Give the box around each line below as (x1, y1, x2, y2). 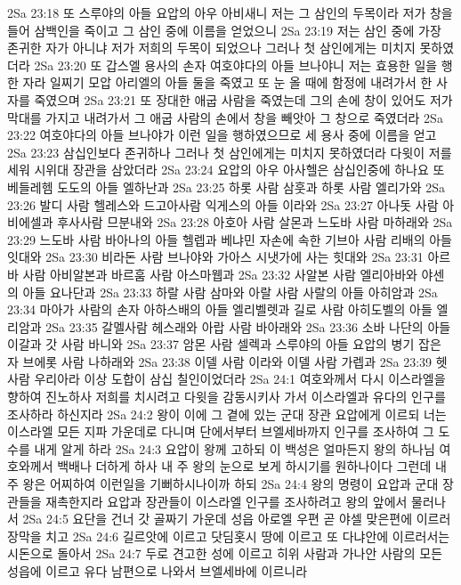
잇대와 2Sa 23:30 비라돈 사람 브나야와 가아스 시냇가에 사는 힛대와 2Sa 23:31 (7, 248, 424, 266)
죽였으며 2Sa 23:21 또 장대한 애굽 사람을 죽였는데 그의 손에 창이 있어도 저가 (34, 90, 453, 109)
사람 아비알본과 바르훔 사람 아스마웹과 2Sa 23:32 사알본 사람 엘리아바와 (22, 264, 417, 283)
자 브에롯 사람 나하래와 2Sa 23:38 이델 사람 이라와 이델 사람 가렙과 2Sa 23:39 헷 (7, 352, 448, 370)
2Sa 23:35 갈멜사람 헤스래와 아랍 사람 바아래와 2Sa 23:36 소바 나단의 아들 (45, 317, 451, 336)
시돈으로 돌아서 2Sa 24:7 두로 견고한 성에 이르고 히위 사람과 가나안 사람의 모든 (7, 544, 443, 563)
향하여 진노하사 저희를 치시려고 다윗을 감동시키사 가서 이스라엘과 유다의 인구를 (7, 387, 446, 406)
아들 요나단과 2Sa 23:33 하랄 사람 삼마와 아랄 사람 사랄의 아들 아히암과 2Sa (22, 282, 438, 301)
